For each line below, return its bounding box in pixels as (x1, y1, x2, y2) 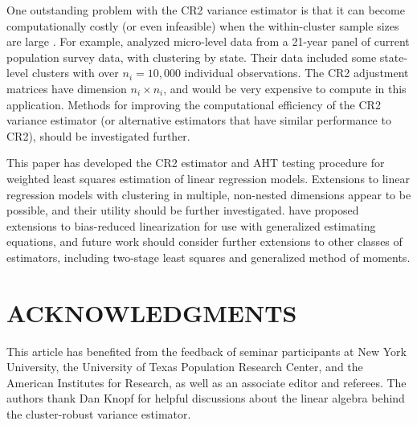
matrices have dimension (6, 80, 127, 96)
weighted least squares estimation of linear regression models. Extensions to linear (6, 170, 410, 186)
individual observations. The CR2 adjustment (184, 64, 409, 81)
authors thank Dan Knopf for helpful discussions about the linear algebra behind (6, 390, 405, 407)
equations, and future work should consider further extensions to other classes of (6, 233, 403, 250)
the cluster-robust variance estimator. (6, 406, 191, 422)
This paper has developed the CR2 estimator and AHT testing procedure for (6, 154, 385, 171)
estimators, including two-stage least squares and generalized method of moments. (6, 248, 411, 265)
